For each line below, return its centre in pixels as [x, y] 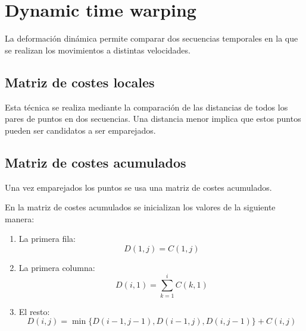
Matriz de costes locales [80, 82]
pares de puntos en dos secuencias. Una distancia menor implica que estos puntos [153, 119]
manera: [20, 218]
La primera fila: [47, 239]
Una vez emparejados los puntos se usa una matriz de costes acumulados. [138, 187]
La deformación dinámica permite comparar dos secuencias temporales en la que [152, 38]
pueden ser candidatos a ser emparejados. [80, 130]
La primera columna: [57, 267]
